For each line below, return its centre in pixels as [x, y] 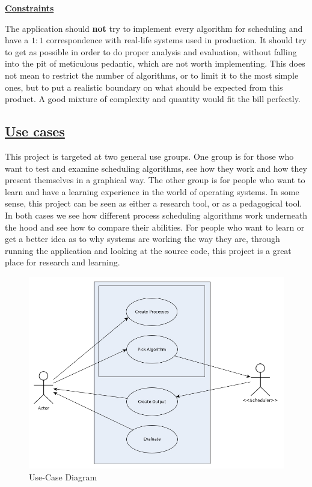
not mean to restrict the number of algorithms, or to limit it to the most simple [152, 75]
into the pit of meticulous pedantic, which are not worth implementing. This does [155, 63]
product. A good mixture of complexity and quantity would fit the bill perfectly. [153, 99]
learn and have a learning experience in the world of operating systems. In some [152, 191]
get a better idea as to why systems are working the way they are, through [142, 239]
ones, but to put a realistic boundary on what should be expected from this [144, 87]
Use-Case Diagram [63, 476]
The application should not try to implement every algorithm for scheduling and [154, 28]
